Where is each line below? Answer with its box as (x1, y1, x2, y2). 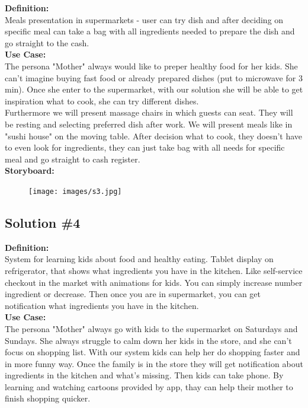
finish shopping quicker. (5, 392, 91, 404)
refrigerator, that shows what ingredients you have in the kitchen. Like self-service (5, 264, 303, 276)
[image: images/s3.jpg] (28, 187, 122, 196)
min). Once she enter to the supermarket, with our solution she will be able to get (5, 83, 303, 95)
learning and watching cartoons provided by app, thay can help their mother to (5, 380, 293, 393)
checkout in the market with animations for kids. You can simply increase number (5, 276, 303, 288)
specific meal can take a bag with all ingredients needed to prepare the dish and (5, 25, 295, 37)
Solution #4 (5, 213, 81, 231)
